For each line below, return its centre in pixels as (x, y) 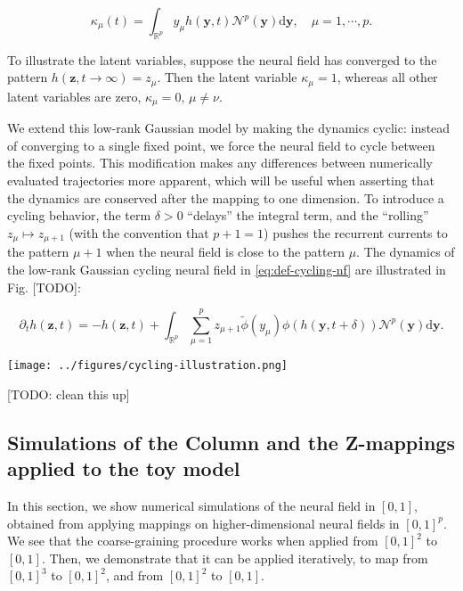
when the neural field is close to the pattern (225, 252)
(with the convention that (139, 232)
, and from (134, 575)
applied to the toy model (124, 468)
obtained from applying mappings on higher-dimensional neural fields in (203, 523)
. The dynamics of (406, 252)
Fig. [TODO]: (44, 287)
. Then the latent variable (227, 77)
